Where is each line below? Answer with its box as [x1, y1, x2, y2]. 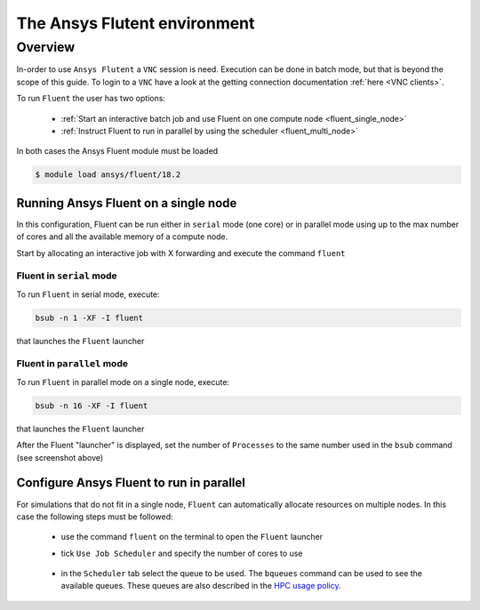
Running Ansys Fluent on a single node [16, 196, 237, 211]
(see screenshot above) [16, 452, 104, 462]
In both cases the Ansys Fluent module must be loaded [16, 146, 219, 157]
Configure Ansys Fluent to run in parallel [16, 476, 246, 491]
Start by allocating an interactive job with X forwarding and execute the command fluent [16, 247, 346, 258]
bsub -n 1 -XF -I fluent [35, 312, 144, 323]
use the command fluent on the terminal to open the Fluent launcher [60, 532, 324, 542]
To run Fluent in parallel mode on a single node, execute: [16, 376, 230, 387]
